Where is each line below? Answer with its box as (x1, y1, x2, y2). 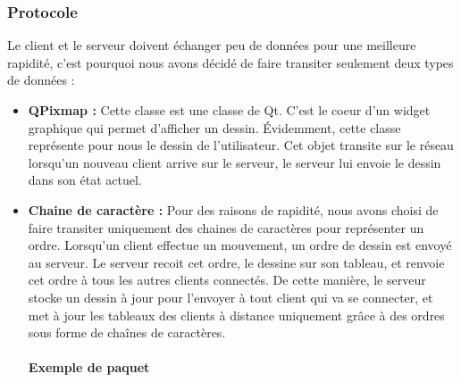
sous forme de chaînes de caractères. (28, 323, 226, 342)
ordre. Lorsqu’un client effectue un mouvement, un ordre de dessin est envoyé (28, 236, 452, 254)
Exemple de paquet (28, 358, 150, 377)
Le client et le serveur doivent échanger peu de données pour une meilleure (7, 36, 416, 54)
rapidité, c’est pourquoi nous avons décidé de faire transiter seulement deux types (7, 53, 454, 71)
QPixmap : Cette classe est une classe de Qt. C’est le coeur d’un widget (28, 101, 431, 119)
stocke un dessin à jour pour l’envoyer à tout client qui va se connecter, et (28, 287, 433, 306)
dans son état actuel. (28, 170, 142, 189)
